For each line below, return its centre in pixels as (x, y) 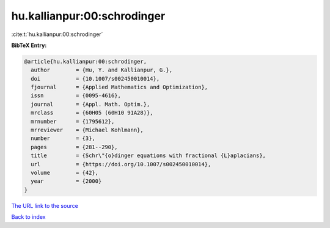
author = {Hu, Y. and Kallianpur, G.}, (102, 70)
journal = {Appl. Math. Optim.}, (90, 104)
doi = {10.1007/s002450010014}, (95, 79)
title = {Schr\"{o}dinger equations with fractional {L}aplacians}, (148, 156)
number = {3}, (63, 138)
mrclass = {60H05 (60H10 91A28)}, (92, 113)
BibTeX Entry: (29, 45)
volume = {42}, (65, 173)
